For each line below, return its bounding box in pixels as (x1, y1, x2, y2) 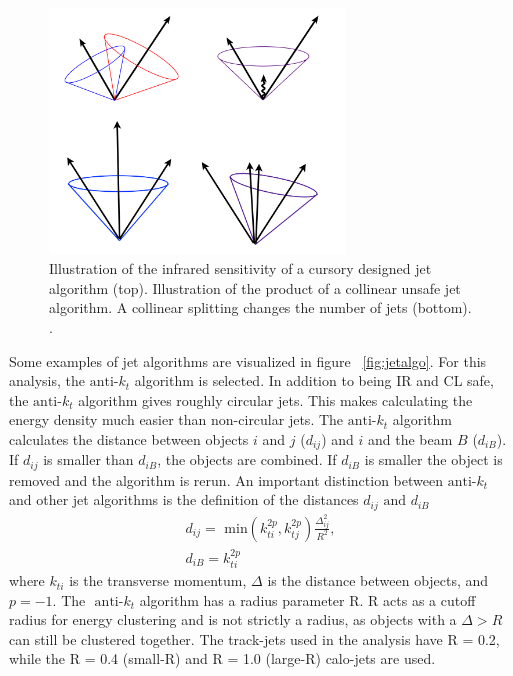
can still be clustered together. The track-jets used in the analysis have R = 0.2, (9, 628, 500, 649)
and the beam (368, 428, 453, 449)
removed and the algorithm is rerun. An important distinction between (9, 469, 443, 490)
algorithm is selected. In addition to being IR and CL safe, (134, 370, 494, 391)
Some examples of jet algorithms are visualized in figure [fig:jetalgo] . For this (9, 350, 487, 371)
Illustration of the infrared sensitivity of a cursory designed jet (49, 258, 432, 279)
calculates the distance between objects (9, 428, 249, 449)
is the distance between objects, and (267, 570, 489, 591)
